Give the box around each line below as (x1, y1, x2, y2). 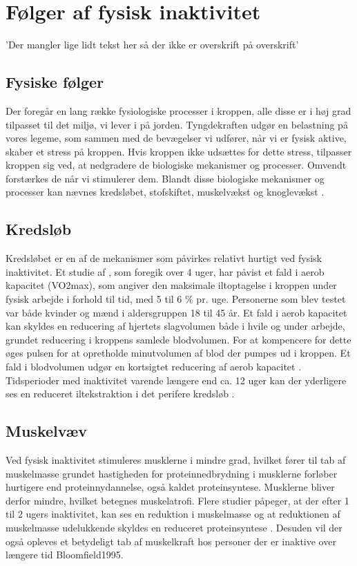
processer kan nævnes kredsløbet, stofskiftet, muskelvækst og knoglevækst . (6, 185, 325, 199)
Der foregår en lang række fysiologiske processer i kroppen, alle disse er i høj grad (6, 103, 351, 117)
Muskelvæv (6, 420, 87, 442)
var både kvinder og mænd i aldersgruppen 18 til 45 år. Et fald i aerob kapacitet (6, 305, 347, 319)
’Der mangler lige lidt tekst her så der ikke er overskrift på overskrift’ (6, 37, 299, 52)
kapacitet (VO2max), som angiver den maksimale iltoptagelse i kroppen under (6, 278, 337, 292)
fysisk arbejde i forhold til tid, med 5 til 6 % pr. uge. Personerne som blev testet (6, 292, 346, 306)
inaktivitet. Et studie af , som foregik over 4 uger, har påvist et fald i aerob (6, 264, 325, 279)
